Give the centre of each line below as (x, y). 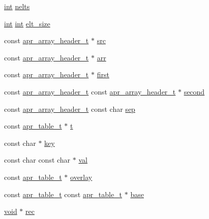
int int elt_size (27, 23)
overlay (81, 177)
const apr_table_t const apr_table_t (63, 194)
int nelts (17, 6)
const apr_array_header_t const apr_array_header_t (90, 91)
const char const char (37, 160)
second (194, 91)
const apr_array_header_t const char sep (70, 108)
